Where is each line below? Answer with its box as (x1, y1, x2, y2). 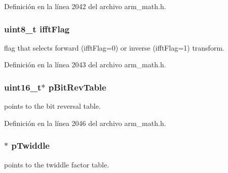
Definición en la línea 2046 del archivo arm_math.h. (4, 117, 166, 128)
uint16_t (4, 80, 42, 93)
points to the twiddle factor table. (4, 159, 109, 169)
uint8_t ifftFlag (4, 22, 70, 35)
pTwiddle (11, 139, 50, 152)
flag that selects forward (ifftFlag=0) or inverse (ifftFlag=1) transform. (4, 42, 224, 53)
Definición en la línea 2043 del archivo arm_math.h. (4, 59, 166, 70)
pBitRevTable (48, 80, 106, 93)
